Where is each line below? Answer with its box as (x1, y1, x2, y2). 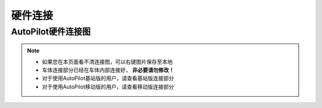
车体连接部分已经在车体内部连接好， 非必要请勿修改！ (42, 66, 174, 73)
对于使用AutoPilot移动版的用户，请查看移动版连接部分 (42, 83, 174, 90)
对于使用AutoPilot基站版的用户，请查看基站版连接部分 (42, 75, 174, 82)
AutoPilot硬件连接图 (11, 26, 91, 37)
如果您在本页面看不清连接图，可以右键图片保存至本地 (42, 58, 173, 65)
